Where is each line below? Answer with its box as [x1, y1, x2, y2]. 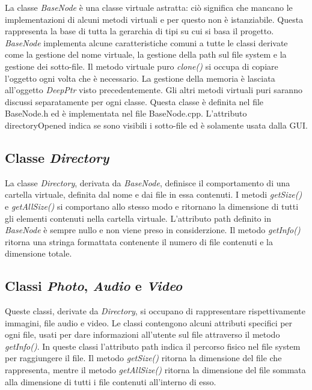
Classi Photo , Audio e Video [5, 276, 183, 295]
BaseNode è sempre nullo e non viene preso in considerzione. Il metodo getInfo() [5, 224, 301, 236]
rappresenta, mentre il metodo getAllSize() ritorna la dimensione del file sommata [5, 364, 306, 376]
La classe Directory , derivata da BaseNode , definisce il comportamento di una [5, 176, 290, 189]
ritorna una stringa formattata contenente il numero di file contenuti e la [5, 235, 273, 248]
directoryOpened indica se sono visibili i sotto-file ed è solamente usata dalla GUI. [5, 118, 308, 131]
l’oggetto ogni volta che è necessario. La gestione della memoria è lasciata [5, 72, 275, 84]
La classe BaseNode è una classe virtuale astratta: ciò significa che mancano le [5, 1, 293, 13]
